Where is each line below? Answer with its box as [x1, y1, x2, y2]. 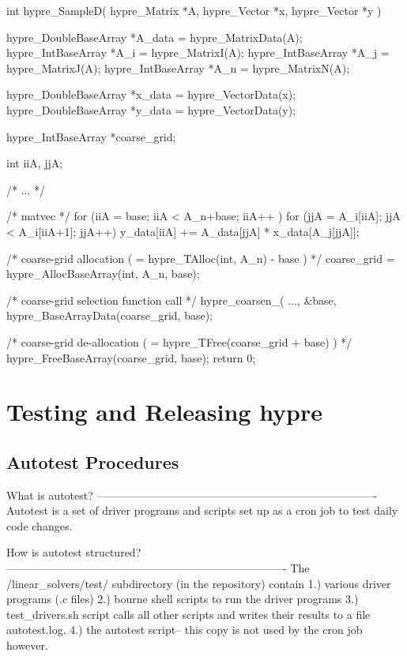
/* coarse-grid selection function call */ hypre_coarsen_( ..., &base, [6, 291, 337, 308]
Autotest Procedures [6, 449, 179, 474]
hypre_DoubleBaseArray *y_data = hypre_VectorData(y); [6, 101, 296, 118]
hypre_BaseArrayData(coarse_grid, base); [6, 307, 213, 324]
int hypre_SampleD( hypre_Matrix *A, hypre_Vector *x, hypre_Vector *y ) [6, 2, 382, 18]
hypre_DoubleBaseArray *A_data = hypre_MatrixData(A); [6, 28, 303, 45]
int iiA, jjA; [6, 155, 63, 171]
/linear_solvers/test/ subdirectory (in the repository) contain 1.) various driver [6, 575, 391, 591]
